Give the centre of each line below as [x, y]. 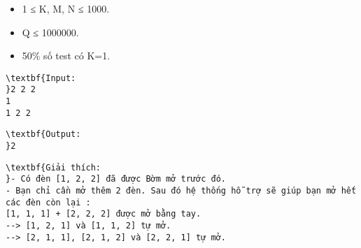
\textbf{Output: [43, 134]
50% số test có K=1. [66, 56]
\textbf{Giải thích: [54, 167]
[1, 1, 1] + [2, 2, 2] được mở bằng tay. [104, 214]
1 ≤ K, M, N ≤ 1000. [66, 8]
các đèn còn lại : [48, 202]
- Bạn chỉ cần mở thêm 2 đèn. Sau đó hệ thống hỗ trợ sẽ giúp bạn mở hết [181, 191]
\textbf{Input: [41, 78]
